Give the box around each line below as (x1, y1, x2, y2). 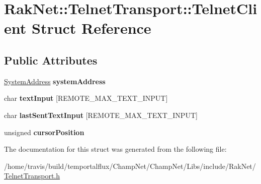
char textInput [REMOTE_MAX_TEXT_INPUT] (4, 93, 168, 103)
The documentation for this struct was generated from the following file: (4, 144, 227, 154)
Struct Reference (31, 18, 151, 38)
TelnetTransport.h (4, 170, 60, 181)
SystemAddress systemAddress (4, 76, 106, 86)
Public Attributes (4, 52, 98, 68)
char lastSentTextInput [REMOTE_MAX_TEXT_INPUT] (4, 109, 198, 120)
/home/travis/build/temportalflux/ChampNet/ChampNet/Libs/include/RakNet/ (4, 160, 256, 171)
